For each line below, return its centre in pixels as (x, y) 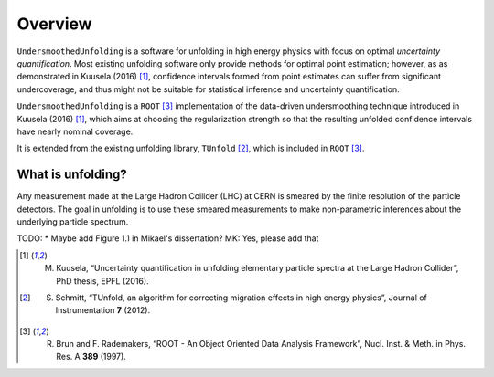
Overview (54, 24)
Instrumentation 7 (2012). (103, 310)
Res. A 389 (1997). (91, 357)
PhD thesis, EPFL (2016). (103, 281)
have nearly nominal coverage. (75, 131)
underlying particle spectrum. (73, 221)
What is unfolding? (72, 175)
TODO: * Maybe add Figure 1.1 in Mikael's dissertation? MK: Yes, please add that (168, 238)
